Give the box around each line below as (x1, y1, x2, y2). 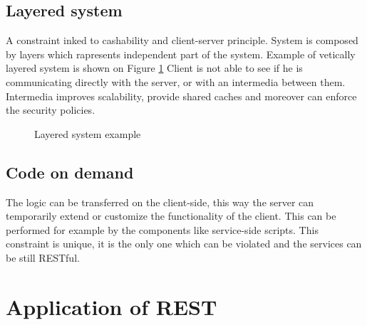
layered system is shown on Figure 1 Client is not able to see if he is (6, 60, 303, 75)
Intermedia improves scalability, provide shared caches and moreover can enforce (6, 88, 357, 103)
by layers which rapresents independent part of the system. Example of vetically (6, 46, 356, 61)
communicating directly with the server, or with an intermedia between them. (6, 74, 346, 89)
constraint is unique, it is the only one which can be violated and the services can (6, 236, 362, 251)
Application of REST (6, 292, 217, 321)
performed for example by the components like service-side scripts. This (6, 222, 319, 237)
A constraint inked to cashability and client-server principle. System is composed (6, 33, 358, 48)
